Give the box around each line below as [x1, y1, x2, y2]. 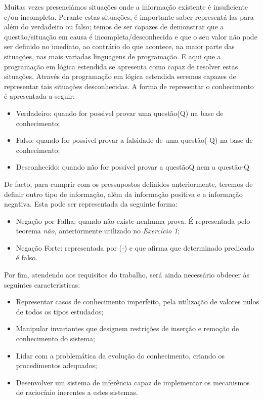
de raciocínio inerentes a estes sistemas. [16, 387, 138, 397]
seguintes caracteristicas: [4, 279, 80, 290]
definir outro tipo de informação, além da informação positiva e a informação [4, 188, 243, 199]
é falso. [16, 252, 38, 263]
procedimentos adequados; [16, 360, 97, 371]
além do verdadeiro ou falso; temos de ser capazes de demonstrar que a [4, 21, 224, 32]
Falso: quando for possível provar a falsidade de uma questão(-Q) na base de [16, 135, 253, 145]
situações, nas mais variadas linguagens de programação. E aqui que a [4, 51, 221, 61]
